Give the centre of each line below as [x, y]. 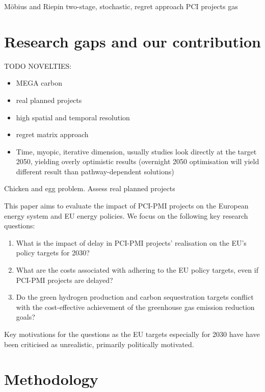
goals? [25, 317]
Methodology [51, 379]
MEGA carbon [39, 83]
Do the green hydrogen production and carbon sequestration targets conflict [135, 297]
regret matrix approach [52, 134]
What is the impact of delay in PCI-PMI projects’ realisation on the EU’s [131, 242]
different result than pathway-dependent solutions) [95, 171]
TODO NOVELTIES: [38, 66]
